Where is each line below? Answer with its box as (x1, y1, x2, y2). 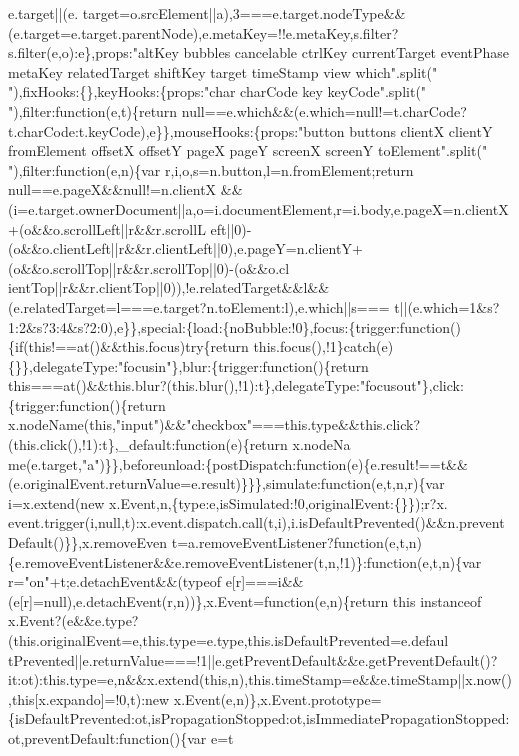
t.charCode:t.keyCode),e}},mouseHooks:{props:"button (8, 120, 345, 141)
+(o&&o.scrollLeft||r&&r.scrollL (8, 218, 206, 239)
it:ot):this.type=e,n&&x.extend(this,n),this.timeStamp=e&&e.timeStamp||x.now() (8, 669, 512, 690)
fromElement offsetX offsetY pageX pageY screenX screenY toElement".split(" (8, 140, 488, 161)
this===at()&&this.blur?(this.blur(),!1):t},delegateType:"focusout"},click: (8, 375, 464, 396)
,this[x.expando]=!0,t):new (8, 688, 170, 709)
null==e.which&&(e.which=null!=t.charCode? (181, 100, 467, 121)
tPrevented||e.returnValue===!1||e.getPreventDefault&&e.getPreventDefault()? (8, 649, 498, 670)
